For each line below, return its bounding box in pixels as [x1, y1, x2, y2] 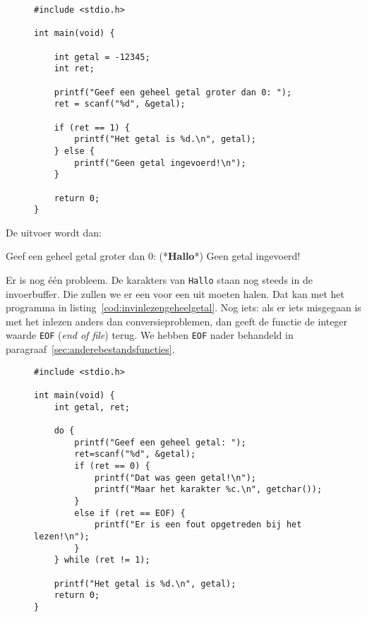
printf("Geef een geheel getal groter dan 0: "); [54, 87, 292, 97]
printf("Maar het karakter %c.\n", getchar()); [94, 484, 323, 495]
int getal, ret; [54, 402, 131, 412]
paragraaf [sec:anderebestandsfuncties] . [6, 342, 175, 357]
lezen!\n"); [34, 531, 90, 541]
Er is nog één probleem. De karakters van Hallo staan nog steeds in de [6, 272, 313, 287]
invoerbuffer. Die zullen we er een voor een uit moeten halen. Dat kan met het [6, 286, 345, 301]
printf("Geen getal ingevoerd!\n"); [74, 157, 246, 168]
